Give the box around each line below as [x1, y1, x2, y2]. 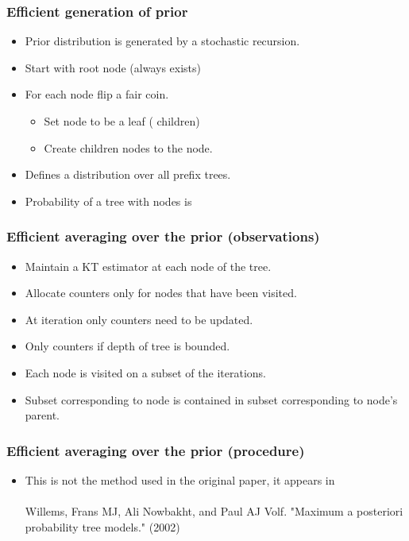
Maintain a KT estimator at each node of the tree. [25, 257, 272, 274]
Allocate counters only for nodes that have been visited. [25, 284, 297, 301]
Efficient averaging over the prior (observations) [6, 226, 320, 246]
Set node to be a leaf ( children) [44, 113, 200, 129]
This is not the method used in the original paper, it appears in [25, 471, 335, 488]
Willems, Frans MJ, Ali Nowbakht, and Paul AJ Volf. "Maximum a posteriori [25, 503, 403, 520]
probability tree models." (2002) [25, 518, 180, 535]
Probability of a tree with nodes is [25, 192, 192, 209]
